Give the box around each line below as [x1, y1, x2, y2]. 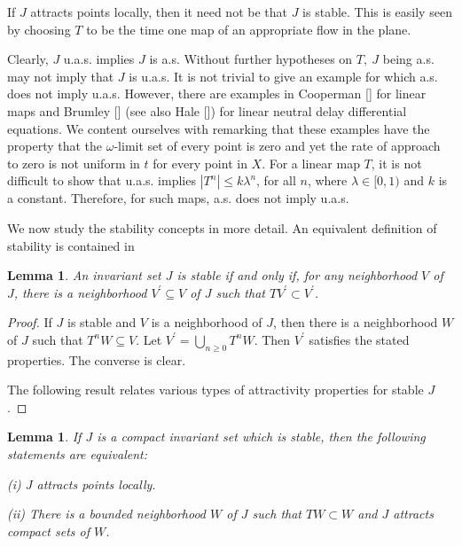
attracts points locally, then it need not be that [30, 3, 287, 20]
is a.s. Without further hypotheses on [149, 50, 353, 68]
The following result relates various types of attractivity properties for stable [7, 380, 424, 399]
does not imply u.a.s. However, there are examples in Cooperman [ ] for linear [7, 84, 427, 103]
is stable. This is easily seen [302, 3, 452, 20]
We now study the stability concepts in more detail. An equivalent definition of [7, 218, 437, 237]
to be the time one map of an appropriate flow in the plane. [86, 19, 411, 38]
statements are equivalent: [7, 445, 147, 464]
